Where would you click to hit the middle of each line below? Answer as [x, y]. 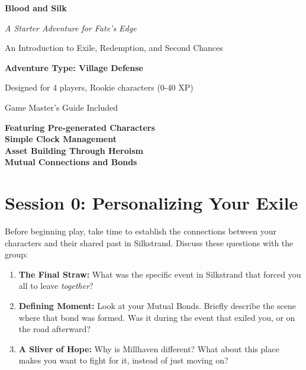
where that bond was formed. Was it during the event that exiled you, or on [157, 317]
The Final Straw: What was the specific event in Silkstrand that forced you [160, 274]
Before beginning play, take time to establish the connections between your [141, 231]
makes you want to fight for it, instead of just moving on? [123, 360]
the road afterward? [54, 329]
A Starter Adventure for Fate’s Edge [71, 28]
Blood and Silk [36, 8]
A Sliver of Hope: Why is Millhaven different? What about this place [149, 348]
